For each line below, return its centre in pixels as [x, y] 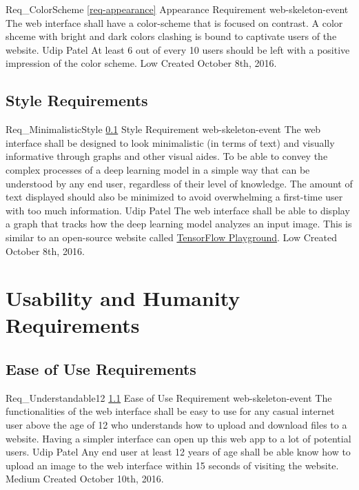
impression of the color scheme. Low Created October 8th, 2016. [141, 63]
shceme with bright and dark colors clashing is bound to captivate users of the [171, 36]
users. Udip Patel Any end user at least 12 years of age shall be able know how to [178, 452]
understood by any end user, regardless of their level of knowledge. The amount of [179, 183]
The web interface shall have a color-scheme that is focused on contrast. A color [174, 22]
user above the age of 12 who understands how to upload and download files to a [176, 425]
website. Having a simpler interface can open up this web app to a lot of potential [178, 438]
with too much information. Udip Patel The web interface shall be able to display [178, 210]
